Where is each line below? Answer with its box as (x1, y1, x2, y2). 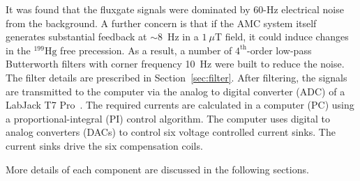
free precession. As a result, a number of (60, 42, 232, 57)
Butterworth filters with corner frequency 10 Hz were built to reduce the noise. (6, 56, 345, 71)
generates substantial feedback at (6, 29, 147, 44)
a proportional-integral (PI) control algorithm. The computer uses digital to (6, 111, 330, 125)
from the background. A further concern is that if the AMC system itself (6, 15, 317, 30)
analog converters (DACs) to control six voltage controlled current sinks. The (6, 125, 336, 139)
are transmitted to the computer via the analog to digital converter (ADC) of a (6, 84, 345, 98)
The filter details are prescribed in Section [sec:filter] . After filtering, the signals (6, 70, 347, 84)
